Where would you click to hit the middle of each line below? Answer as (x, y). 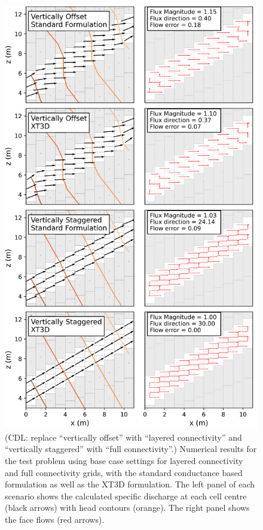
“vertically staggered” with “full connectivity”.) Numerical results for (131, 449)
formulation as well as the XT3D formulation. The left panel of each (130, 484)
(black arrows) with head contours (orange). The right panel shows (127, 508)
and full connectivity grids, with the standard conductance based (124, 472)
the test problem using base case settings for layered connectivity (124, 460)
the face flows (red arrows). (55, 519)
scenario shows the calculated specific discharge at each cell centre (126, 496)
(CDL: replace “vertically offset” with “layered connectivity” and (123, 437)
